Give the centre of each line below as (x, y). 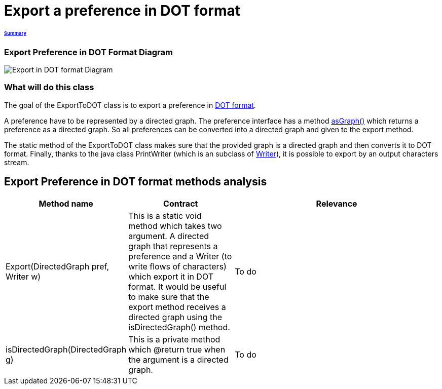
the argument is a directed (178, 359)
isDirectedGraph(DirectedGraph (66, 349)
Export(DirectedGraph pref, (58, 266)
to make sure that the (169, 297)
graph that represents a (173, 246)
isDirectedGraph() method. (179, 327)
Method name (66, 203)
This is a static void (165, 216)
